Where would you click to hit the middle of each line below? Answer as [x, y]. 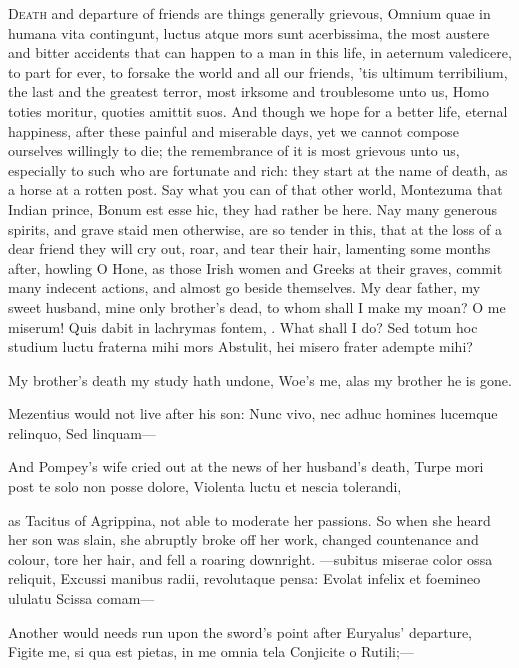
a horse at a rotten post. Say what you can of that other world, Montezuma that [255, 189]
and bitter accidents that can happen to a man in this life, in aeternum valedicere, [260, 52]
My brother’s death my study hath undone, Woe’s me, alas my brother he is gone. [260, 379]
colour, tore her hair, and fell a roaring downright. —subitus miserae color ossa [250, 558]
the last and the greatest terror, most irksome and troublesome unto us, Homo [248, 91]
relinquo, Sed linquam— [82, 432]
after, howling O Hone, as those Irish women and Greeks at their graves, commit [255, 267]
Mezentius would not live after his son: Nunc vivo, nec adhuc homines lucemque [253, 413]
